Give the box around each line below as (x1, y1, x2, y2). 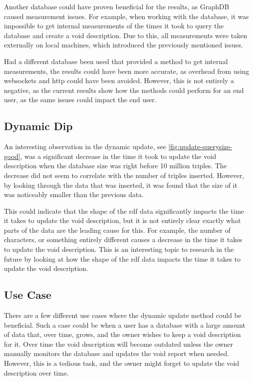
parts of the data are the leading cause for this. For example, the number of (4, 224, 231, 235)
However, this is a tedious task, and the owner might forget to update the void (4, 358, 239, 368)
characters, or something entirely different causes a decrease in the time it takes (4, 234, 242, 245)
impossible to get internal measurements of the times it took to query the (4, 21, 224, 31)
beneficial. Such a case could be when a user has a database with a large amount (4, 319, 246, 330)
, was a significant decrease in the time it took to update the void (20, 151, 216, 161)
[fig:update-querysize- (168, 141, 232, 152)
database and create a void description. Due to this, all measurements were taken (4, 30, 248, 40)
